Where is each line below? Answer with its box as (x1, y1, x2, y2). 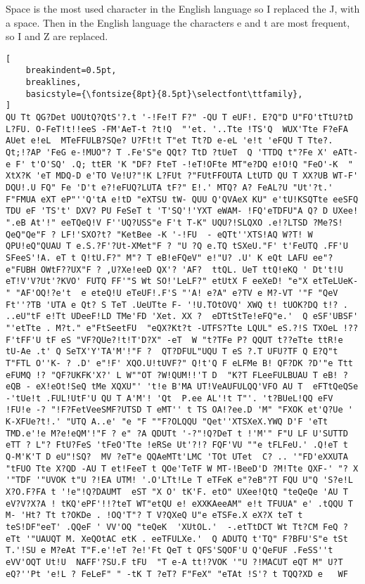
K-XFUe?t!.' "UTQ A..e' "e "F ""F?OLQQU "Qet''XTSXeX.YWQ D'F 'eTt (6, 417, 328, 427)
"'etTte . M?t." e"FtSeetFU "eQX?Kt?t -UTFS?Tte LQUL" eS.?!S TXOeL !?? (6, 323, 359, 333)
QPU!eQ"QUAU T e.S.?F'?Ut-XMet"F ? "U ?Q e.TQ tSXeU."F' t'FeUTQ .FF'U (6, 241, 348, 252)
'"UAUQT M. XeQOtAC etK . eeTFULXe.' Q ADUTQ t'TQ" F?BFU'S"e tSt (25, 533, 348, 544)
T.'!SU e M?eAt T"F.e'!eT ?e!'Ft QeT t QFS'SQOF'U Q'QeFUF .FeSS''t (6, 545, 333, 556)
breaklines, (25, 77, 82, 88)
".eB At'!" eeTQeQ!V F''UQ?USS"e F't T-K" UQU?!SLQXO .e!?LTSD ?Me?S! (6, 217, 343, 228)
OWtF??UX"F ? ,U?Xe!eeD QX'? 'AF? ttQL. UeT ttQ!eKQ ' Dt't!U (41, 264, 343, 275)
